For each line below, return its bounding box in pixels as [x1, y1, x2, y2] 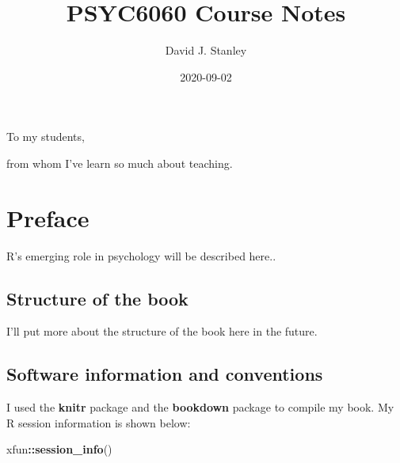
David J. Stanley [165, 42, 247, 59]
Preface [6, 201, 90, 233]
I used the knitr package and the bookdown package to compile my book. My [6, 399, 394, 416]
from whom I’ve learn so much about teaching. [6, 154, 233, 171]
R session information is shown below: [6, 414, 191, 431]
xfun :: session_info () [6, 441, 112, 457]
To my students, [6, 128, 85, 145]
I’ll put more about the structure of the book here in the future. [6, 323, 318, 340]
